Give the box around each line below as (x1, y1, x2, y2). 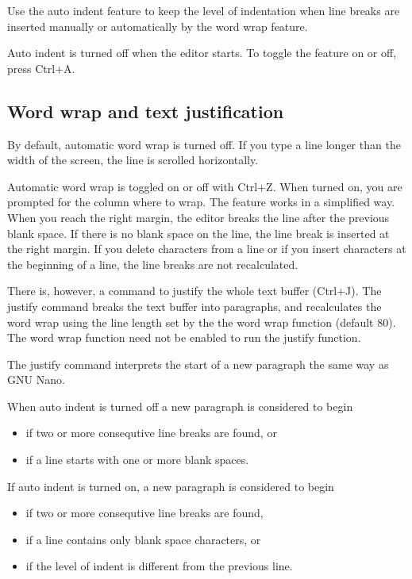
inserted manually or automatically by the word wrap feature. (7, 17, 308, 34)
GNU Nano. (7, 371, 65, 388)
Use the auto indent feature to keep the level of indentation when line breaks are (7, 2, 400, 18)
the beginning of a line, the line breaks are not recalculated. (7, 255, 298, 272)
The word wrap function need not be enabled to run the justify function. (7, 329, 361, 346)
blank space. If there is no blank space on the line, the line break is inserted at (7, 224, 390, 241)
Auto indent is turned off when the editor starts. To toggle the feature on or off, (7, 44, 397, 61)
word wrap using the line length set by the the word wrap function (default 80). (7, 313, 396, 330)
